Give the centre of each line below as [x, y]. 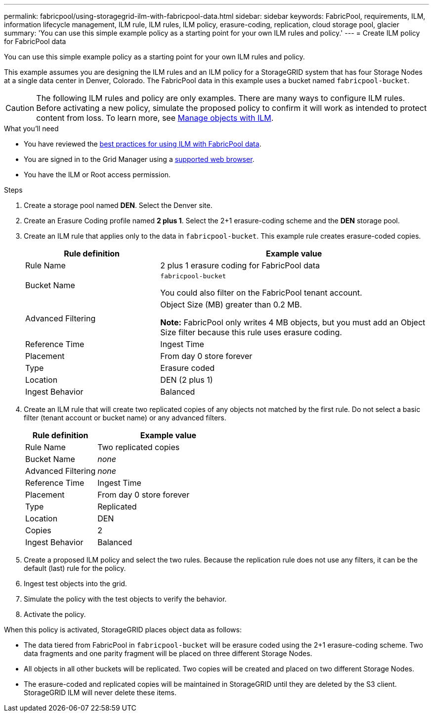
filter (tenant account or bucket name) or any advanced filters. [125, 418]
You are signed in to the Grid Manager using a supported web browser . [139, 159]
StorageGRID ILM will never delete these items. [100, 692]
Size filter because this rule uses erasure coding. [251, 332]
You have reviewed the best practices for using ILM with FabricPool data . [143, 144]
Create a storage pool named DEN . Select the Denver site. [118, 205]
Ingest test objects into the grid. [75, 584]
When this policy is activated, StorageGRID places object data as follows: [123, 630]
